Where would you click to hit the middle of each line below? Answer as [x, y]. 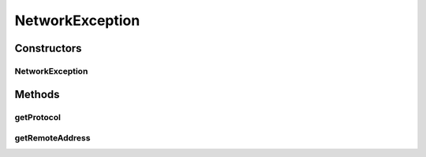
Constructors [48, 48]
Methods [37, 94]
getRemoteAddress [52, 138]
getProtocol [37, 117]
